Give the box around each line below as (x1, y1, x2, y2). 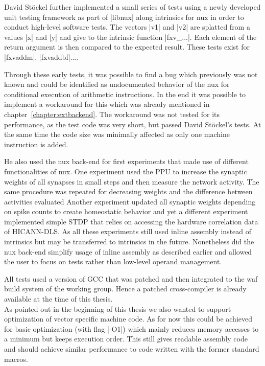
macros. (4, 353, 28, 364)
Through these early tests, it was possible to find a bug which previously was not (4, 68, 258, 79)
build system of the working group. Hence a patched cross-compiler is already (4, 283, 247, 294)
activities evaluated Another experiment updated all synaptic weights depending (4, 196, 256, 207)
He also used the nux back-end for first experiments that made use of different (4, 156, 249, 167)
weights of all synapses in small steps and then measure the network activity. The (4, 176, 259, 187)
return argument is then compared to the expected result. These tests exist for (4, 41, 250, 52)
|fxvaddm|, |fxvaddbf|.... (4, 51, 79, 62)
